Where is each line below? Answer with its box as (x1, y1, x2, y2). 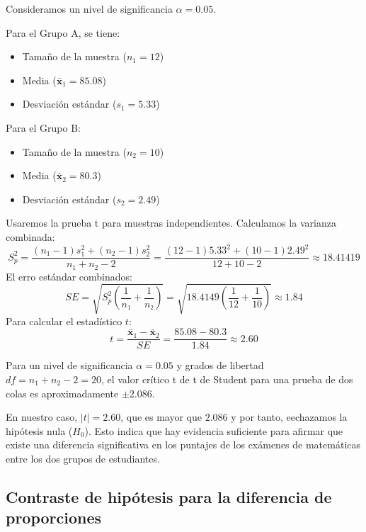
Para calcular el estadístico (6, 313, 122, 328)
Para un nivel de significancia (6, 358, 133, 373)
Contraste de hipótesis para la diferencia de (6, 485, 332, 507)
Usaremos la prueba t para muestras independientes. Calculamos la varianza (6, 215, 336, 230)
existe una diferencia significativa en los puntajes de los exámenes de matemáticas (6, 437, 361, 452)
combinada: (6, 229, 55, 244)
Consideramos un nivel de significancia (6, 1, 173, 16)
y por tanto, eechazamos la (231, 409, 348, 424)
